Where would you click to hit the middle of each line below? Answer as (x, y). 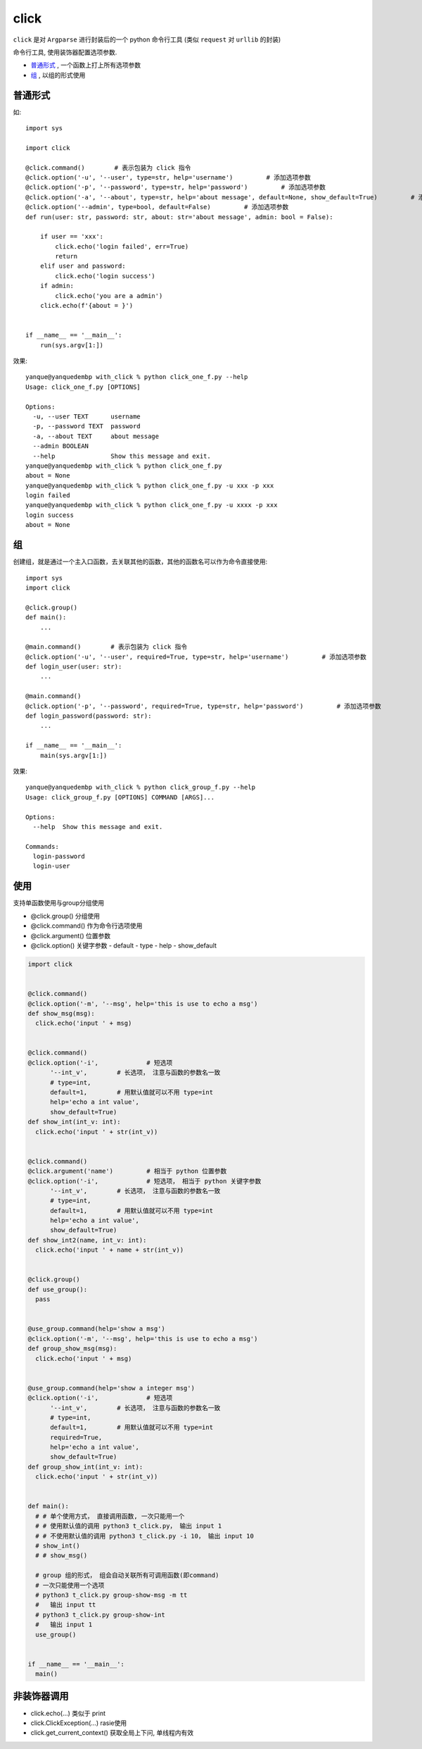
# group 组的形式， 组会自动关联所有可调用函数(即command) (127, 1575)
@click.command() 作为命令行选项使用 (87, 926)
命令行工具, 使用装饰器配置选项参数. (65, 52)
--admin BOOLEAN (61, 446)
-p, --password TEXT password (87, 427)
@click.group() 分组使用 (65, 916)
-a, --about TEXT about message (96, 436)
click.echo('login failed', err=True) (122, 246)
